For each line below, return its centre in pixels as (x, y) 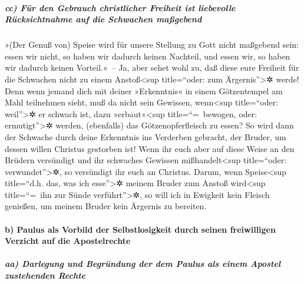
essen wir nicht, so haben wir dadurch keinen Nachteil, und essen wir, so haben (148, 56)
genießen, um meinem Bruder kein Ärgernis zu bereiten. (106, 206)
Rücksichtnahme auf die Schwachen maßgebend (103, 19)
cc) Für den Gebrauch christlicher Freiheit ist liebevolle (120, 7)
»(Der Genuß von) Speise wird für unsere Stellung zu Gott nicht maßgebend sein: (152, 44)
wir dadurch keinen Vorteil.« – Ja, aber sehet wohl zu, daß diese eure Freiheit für (152, 67)
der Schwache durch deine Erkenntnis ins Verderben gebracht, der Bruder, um (146, 136)
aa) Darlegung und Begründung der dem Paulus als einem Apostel (143, 264)
